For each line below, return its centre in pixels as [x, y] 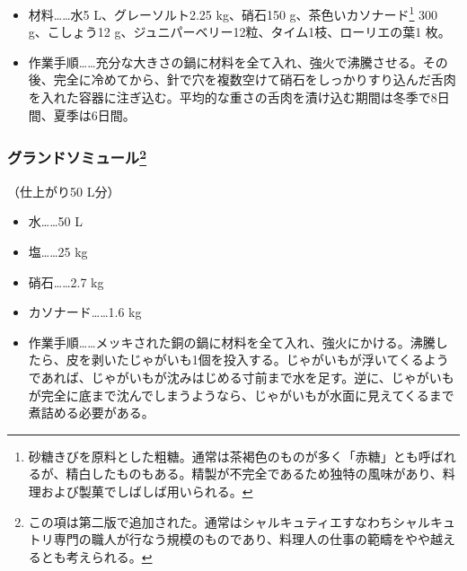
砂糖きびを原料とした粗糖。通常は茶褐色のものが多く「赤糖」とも [223, 456]
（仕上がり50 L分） [64, 191]
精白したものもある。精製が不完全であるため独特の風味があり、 [254, 474]
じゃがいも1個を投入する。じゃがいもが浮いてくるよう [289, 360]
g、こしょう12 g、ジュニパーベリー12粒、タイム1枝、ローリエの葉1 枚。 [239, 32]
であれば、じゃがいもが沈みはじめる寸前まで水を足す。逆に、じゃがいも [241, 378]
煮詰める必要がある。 [91, 413]
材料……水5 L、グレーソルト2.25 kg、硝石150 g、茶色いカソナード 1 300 [233, 13]
